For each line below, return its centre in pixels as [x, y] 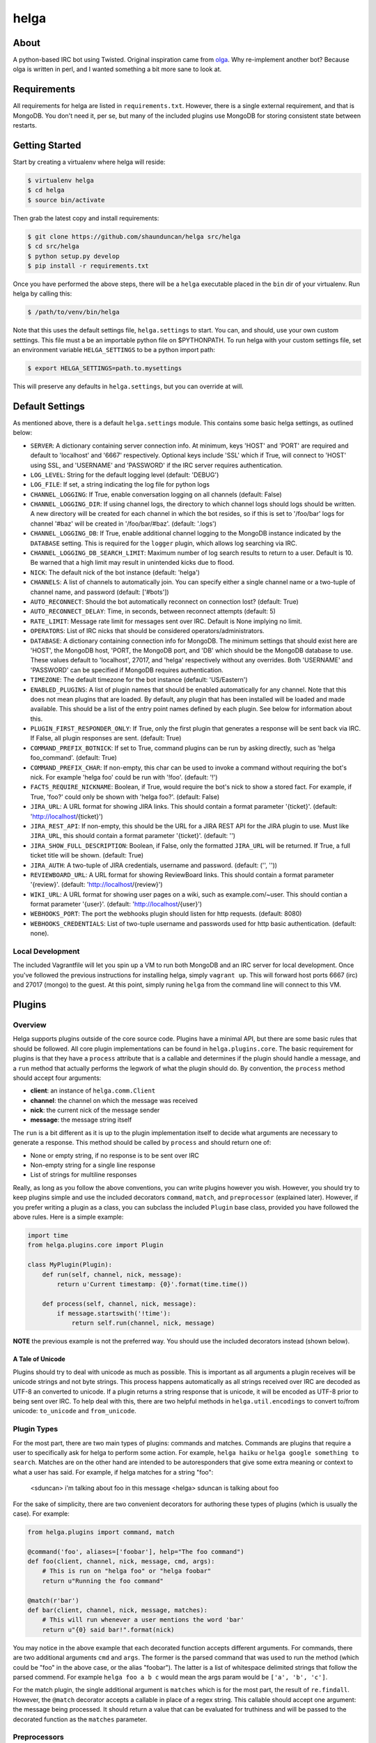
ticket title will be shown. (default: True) [87, 855]
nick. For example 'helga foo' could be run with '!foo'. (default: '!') [124, 777]
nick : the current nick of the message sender [95, 1110]
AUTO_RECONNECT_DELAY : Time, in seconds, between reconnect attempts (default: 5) [153, 611]
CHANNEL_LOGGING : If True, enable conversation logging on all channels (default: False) [156, 494]
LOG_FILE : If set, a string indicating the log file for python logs [120, 485]
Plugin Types [36, 1429]
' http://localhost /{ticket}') [67, 816]
